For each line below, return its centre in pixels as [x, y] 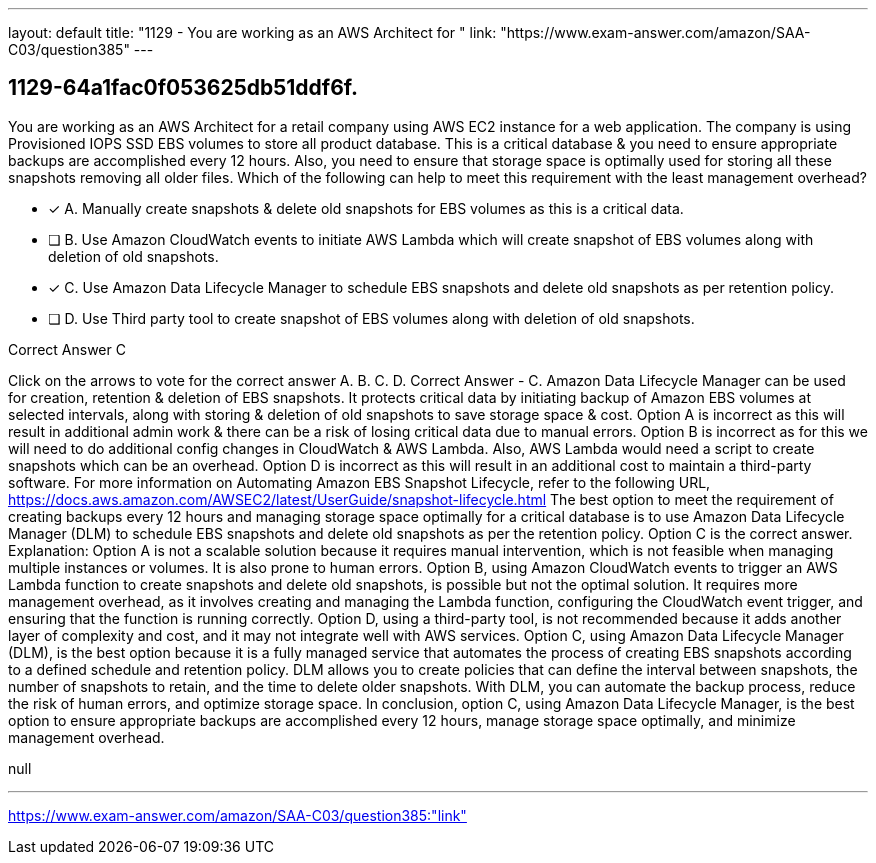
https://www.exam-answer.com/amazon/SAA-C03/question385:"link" [237, 815]
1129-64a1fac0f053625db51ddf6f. [183, 88]
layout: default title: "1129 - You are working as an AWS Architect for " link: [252, 32]
